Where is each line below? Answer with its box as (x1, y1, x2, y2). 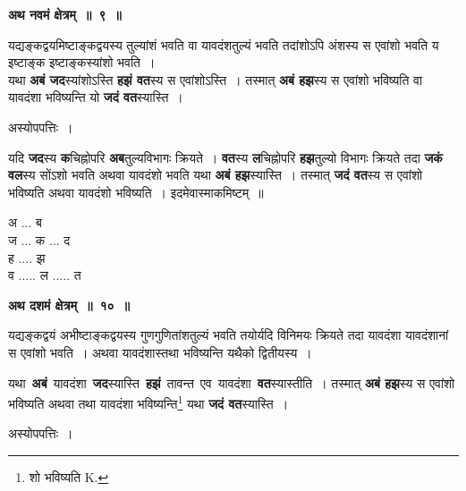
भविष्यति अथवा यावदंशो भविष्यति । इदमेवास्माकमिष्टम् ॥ (8, 182, 264, 201)
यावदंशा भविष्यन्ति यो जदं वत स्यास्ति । (8, 88, 183, 106)
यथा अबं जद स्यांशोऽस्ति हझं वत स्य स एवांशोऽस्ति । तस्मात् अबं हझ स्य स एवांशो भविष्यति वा (8, 70, 423, 89)
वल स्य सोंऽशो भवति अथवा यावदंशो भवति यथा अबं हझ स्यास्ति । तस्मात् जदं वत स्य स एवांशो (8, 165, 423, 184)
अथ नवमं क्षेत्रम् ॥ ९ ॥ (8, 5, 122, 23)
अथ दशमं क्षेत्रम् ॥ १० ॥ (8, 295, 131, 314)
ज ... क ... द (8, 230, 71, 249)
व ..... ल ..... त (8, 266, 81, 284)
